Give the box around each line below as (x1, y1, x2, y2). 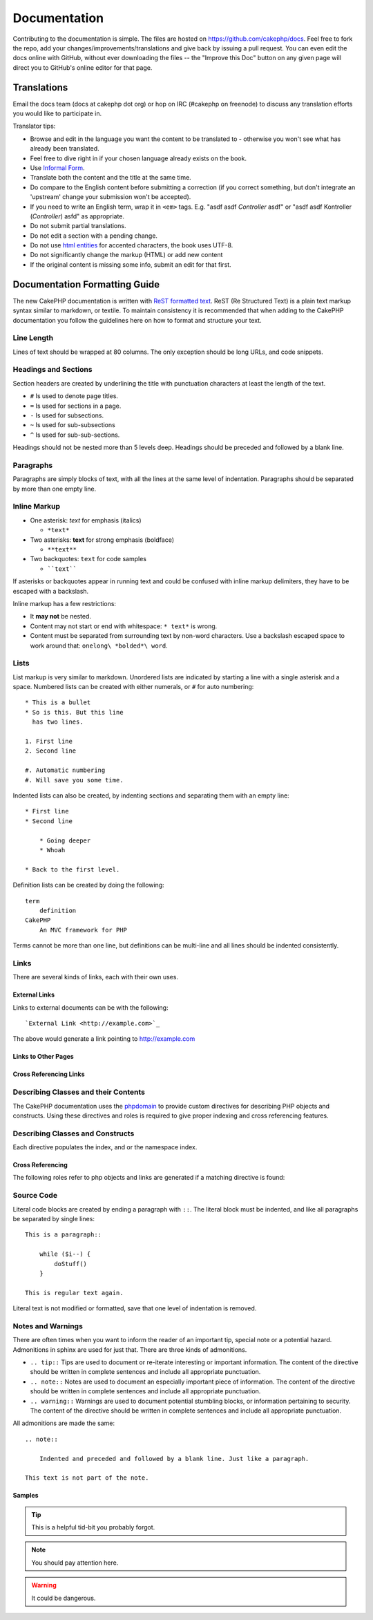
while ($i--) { (39, 1250, 91, 1258)
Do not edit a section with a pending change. (30, 232, 158, 240)
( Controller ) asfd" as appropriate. (30, 211, 124, 220)
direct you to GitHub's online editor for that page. (12, 63, 153, 72)
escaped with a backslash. (12, 587, 89, 595)
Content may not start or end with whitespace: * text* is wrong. (30, 622, 218, 630)
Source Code (12, 1191, 58, 1200)
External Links (12, 990, 55, 999)
